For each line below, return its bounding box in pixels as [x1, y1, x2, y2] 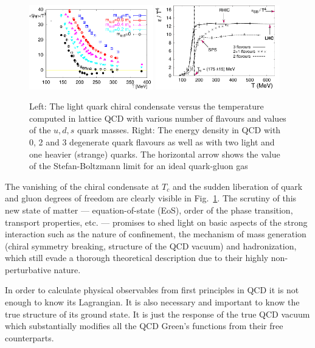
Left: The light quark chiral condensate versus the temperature [29, 100, 264, 113]
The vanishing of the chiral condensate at [5, 179, 159, 192]
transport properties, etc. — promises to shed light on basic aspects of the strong [5, 215, 308, 228]
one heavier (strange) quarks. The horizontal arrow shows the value [29, 147, 280, 160]
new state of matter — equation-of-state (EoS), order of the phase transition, [5, 203, 293, 216]
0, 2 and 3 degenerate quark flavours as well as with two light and [29, 135, 275, 148]
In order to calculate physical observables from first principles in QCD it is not [5, 284, 299, 296]
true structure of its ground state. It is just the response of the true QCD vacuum [5, 307, 310, 320]
